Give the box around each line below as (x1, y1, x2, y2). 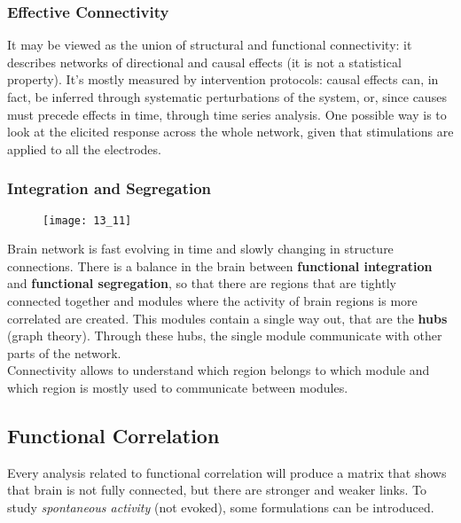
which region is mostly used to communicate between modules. (7, 379, 348, 396)
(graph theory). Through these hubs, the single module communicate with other (7, 326, 442, 345)
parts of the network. (7, 343, 121, 362)
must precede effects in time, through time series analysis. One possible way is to (7, 105, 447, 123)
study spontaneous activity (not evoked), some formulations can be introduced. (7, 497, 434, 516)
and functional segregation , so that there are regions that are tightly (7, 274, 396, 293)
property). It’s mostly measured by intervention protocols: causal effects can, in (7, 70, 439, 89)
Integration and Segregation (7, 177, 212, 199)
